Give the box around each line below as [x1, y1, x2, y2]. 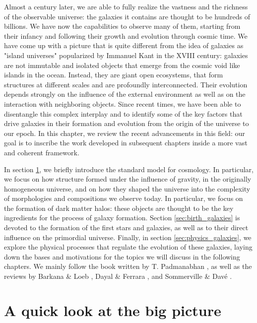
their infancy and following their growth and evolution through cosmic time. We [4, 30, 248, 41]
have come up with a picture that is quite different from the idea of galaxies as [4, 40, 244, 51]
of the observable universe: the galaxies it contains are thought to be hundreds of [4, 11, 250, 21]
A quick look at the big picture [4, 300, 221, 320]
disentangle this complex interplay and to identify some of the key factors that [4, 108, 243, 119]
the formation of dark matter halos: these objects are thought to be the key [4, 202, 234, 213]
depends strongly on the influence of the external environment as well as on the [4, 89, 246, 99]
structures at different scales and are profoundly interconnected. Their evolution [4, 79, 248, 89]
